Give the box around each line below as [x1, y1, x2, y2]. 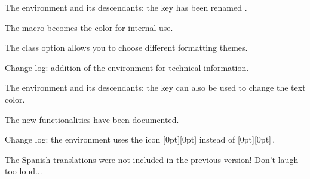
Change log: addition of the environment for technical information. [5, 61, 249, 73]
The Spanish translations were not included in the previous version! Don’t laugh [5, 153, 299, 165]
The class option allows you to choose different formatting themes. [5, 41, 248, 54]
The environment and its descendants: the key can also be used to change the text [5, 81, 306, 94]
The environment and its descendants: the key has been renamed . [5, 1, 247, 13]
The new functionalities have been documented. [5, 113, 179, 125]
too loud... [5, 165, 42, 177]
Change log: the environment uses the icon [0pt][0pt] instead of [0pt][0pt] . [5, 133, 275, 146]
